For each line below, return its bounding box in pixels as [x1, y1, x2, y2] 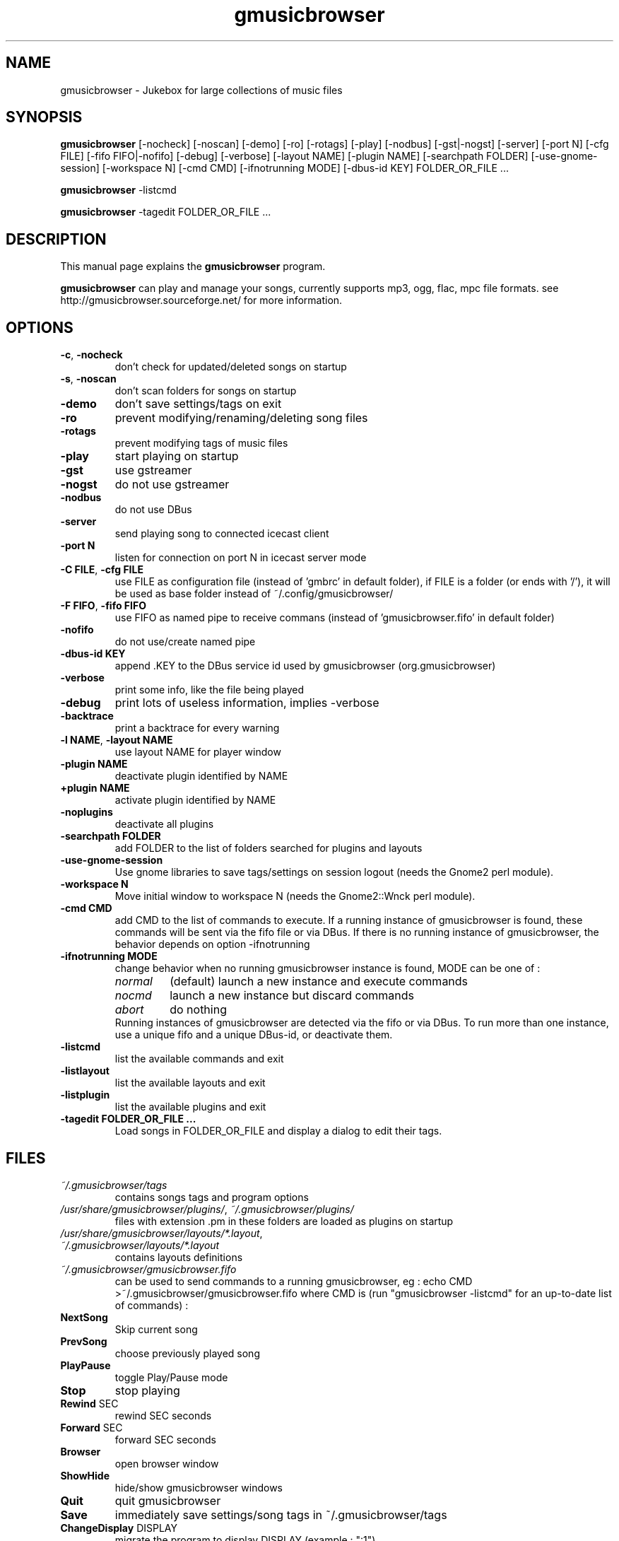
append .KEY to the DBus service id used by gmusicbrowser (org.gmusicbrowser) [114, 660, 496, 672]
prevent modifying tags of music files [114, 437, 288, 450]
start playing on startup [114, 449, 239, 464]
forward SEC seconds [114, 1433, 216, 1446]
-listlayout [60, 1065, 110, 1077]
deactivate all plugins [114, 818, 214, 831]
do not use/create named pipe [114, 635, 256, 648]
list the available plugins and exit [114, 1101, 266, 1113]
